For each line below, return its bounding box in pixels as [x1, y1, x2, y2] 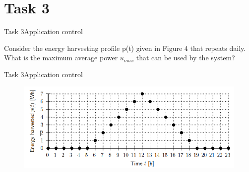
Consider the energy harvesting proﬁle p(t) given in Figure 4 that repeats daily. [4, 43, 246, 53]
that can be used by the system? [136, 52, 235, 63]
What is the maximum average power [4, 52, 118, 63]
